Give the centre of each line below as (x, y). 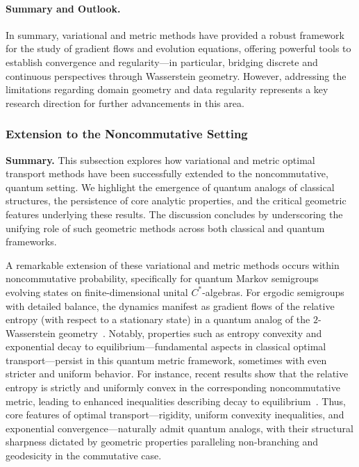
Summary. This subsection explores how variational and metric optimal (160, 159)
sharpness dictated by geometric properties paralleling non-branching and (162, 442)
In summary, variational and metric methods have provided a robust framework (175, 34)
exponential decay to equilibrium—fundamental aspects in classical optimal (166, 346)
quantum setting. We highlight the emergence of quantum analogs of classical (170, 187)
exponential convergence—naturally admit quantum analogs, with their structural (179, 428)
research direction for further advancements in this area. (125, 103)
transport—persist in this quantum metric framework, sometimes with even (166, 360)
